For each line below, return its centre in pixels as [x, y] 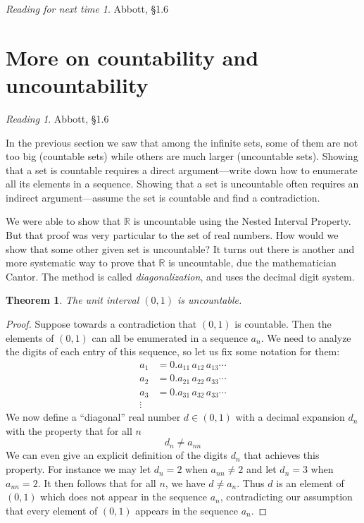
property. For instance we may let [79, 469]
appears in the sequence [187, 510]
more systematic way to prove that [81, 263]
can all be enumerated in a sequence [170, 337]
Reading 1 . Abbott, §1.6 [57, 118]
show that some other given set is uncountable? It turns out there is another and [180, 248]
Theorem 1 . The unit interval [73, 300]
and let [261, 469]
